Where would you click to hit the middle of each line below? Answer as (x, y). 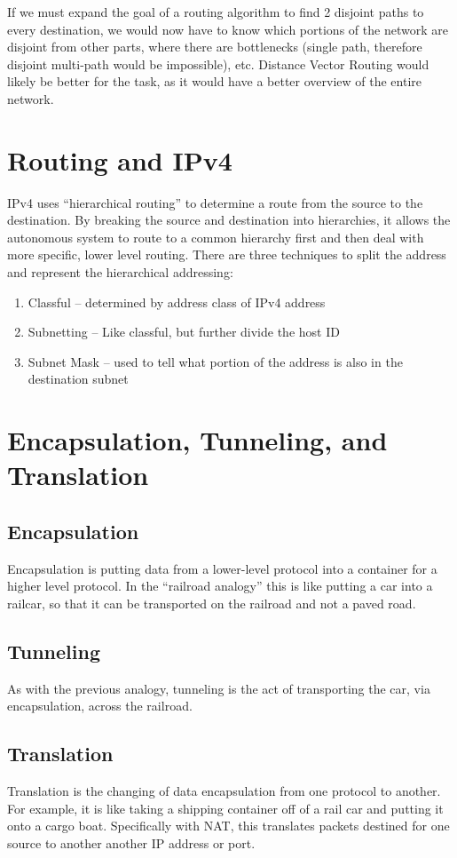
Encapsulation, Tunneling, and (197, 440)
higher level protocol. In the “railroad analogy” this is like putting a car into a (220, 586)
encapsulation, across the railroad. (100, 706)
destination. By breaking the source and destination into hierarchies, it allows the (229, 220)
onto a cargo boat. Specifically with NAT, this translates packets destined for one (228, 826)
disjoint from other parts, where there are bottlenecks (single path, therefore (215, 47)
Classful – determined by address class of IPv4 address (177, 302)
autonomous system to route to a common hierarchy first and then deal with (216, 237)
